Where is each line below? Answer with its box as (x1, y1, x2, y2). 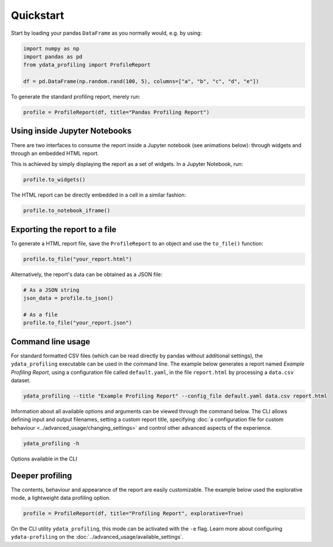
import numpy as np (23, 45, 79, 52)
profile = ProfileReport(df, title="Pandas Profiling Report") (23, 109, 210, 116)
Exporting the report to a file (11, 224, 117, 234)
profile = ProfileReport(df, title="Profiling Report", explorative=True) (23, 510, 244, 516)
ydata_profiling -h (23, 440, 79, 447)
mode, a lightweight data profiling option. (11, 495, 111, 501)
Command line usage (11, 336, 91, 347)
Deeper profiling (11, 470, 72, 480)
